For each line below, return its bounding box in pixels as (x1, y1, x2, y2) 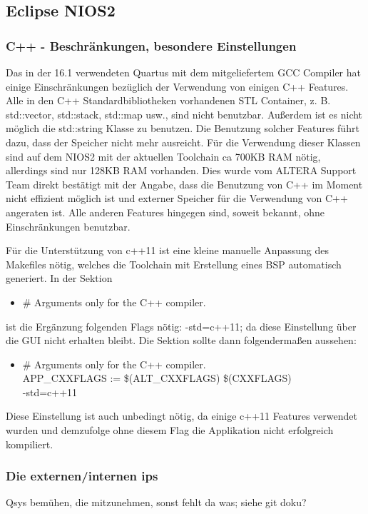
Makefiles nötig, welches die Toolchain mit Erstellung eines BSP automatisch (6, 256, 342, 271)
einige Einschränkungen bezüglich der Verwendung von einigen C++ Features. (6, 79, 349, 94)
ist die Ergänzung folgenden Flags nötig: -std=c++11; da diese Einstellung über (6, 318, 357, 333)
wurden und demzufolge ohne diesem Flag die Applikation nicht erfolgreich (6, 423, 334, 438)
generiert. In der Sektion (6, 271, 113, 286)
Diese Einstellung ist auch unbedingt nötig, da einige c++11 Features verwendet (6, 408, 357, 423)
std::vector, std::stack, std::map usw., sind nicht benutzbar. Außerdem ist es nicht (6, 106, 363, 121)
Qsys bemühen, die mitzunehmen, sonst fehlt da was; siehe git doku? (6, 495, 307, 510)
